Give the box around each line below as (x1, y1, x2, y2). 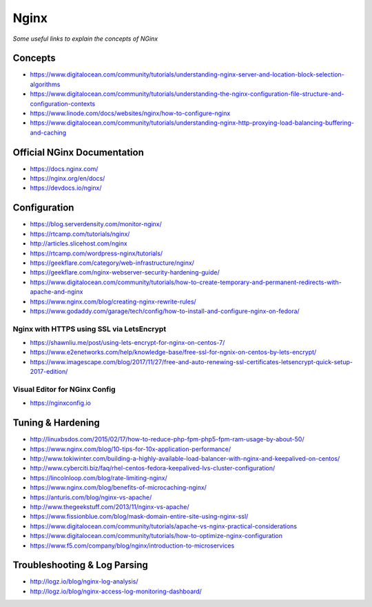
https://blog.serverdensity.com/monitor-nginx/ (30, 220, 162, 228)
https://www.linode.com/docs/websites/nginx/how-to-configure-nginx (30, 109, 231, 117)
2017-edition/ (30, 368, 68, 376)
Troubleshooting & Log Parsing (12, 559, 148, 571)
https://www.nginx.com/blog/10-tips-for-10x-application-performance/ (30, 445, 231, 453)
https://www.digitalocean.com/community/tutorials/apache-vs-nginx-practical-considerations (30, 521, 298, 530)
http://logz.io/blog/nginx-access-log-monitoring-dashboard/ (30, 587, 203, 595)
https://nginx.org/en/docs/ (30, 175, 105, 183)
